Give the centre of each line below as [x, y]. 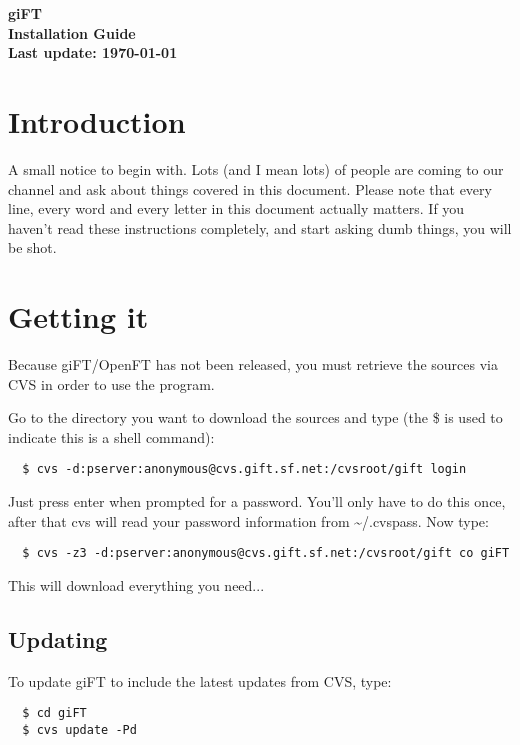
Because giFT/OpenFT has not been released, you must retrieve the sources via [253, 364]
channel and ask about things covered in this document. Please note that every [250, 188]
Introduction [97, 120]
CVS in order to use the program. [111, 383]
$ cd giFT [54, 713]
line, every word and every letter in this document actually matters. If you [236, 208]
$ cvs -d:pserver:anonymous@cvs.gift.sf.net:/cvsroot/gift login [244, 469]
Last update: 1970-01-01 [93, 52]
